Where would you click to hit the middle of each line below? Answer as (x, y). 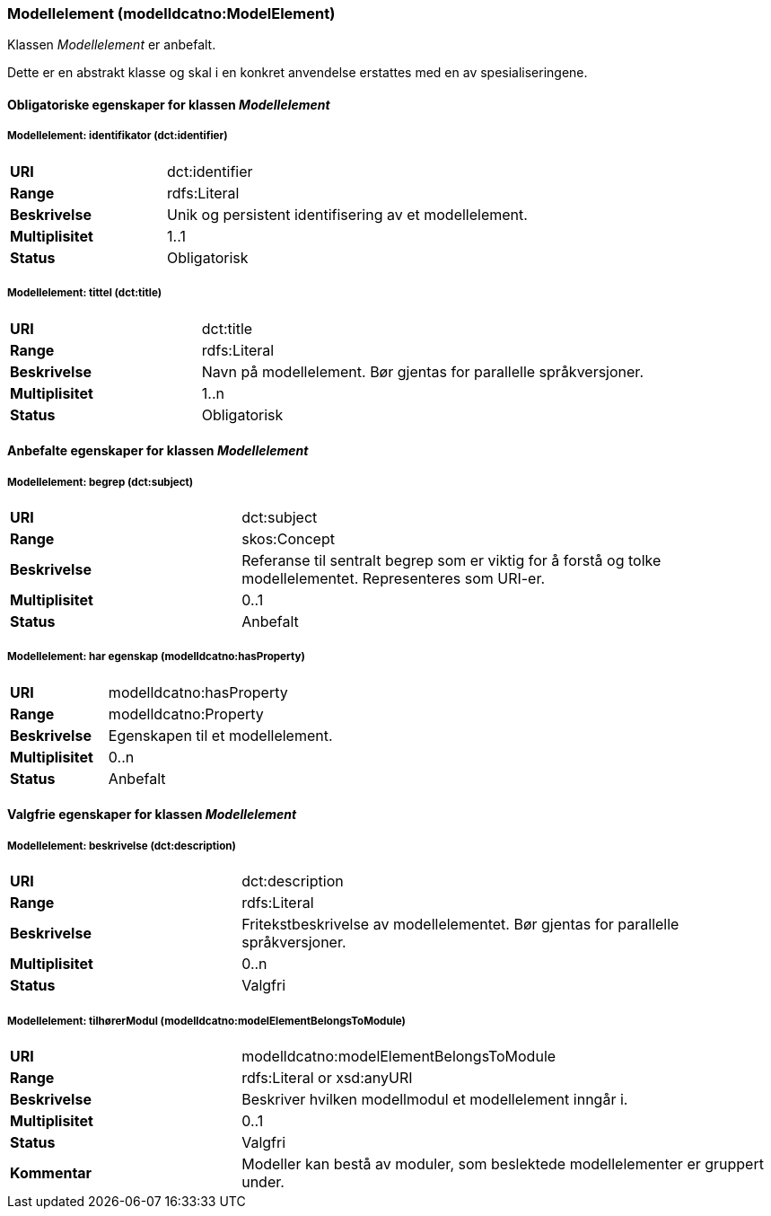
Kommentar (51, 1172)
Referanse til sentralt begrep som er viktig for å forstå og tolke (451, 560)
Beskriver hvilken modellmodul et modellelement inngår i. (435, 1099)
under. (263, 1181)
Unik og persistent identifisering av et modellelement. (347, 214)
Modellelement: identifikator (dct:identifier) (118, 136)
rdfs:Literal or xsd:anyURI (327, 1077)
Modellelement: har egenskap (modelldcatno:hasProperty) (156, 657)
